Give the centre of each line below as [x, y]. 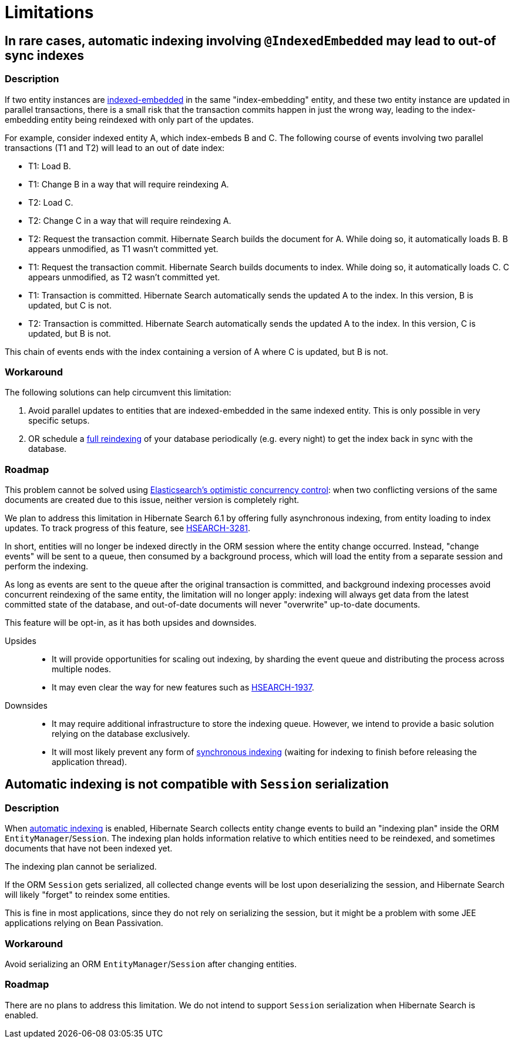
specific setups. [59, 421]
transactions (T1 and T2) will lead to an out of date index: [115, 147]
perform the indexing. [47, 566]
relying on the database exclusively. [121, 734]
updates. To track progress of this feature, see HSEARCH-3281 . [128, 528]
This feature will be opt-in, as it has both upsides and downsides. [131, 623]
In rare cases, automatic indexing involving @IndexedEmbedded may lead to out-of [251, 41]
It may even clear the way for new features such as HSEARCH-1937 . [183, 687]
